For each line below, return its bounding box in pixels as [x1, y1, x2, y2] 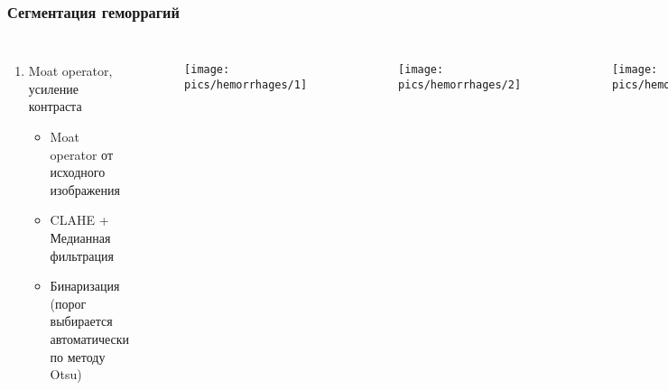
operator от [50, 144, 114, 163]
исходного [50, 162, 106, 181]
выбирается [50, 311, 113, 330]
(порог [50, 293, 87, 312]
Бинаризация [50, 276, 120, 295]
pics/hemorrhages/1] [184, 78, 308, 91]
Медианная [50, 227, 111, 246]
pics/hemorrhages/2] [398, 78, 522, 91]
